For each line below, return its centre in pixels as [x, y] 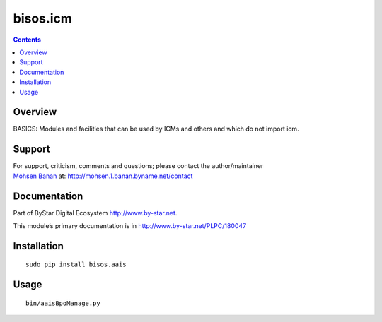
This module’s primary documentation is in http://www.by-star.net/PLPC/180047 [130, 226]
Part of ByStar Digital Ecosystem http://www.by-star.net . [95, 213]
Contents [27, 40]
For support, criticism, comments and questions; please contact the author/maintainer [138, 166]
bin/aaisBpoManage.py [63, 303]
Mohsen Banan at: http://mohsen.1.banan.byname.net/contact [103, 176]
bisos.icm [42, 18]
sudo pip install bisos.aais [76, 264]
